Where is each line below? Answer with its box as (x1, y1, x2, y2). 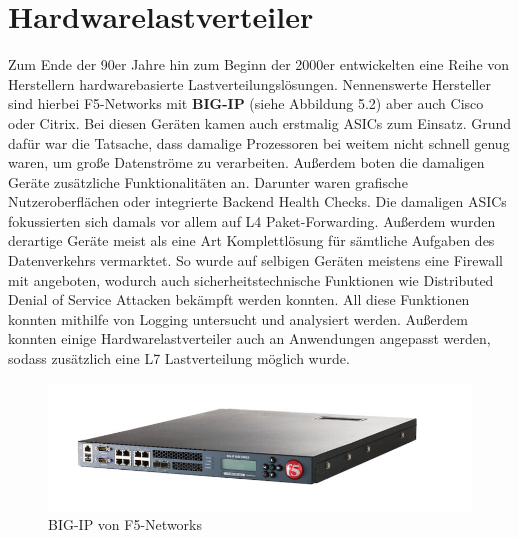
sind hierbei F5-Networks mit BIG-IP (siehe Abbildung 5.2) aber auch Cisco (8, 93, 484, 114)
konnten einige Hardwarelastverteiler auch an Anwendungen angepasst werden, (8, 328, 491, 349)
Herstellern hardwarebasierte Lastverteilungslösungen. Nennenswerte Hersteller (8, 73, 491, 94)
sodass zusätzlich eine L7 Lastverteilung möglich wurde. (8, 348, 350, 369)
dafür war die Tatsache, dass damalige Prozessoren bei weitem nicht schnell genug (8, 132, 510, 153)
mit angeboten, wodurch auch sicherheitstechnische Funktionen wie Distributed (8, 269, 494, 290)
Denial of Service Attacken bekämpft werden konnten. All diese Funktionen (8, 289, 470, 310)
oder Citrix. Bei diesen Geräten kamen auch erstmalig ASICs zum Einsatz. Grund (8, 112, 512, 133)
